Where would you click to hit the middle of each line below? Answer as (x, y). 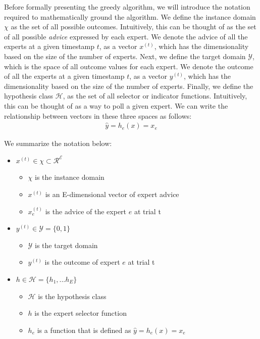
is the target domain (66, 245)
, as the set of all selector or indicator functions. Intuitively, (155, 96)
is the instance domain (70, 177)
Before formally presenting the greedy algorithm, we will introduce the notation (127, 7)
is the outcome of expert (82, 262)
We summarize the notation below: (58, 143)
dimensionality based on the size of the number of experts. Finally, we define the (129, 86)
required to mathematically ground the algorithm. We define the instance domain (130, 16)
